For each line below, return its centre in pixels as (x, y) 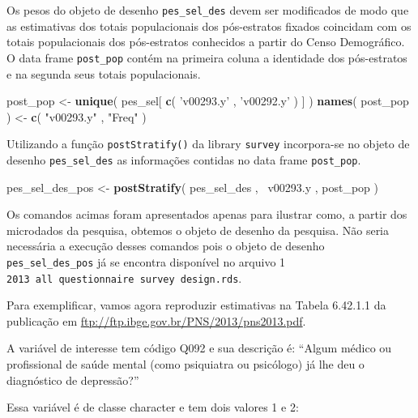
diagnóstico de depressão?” (73, 380)
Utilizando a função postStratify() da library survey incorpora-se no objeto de (208, 144)
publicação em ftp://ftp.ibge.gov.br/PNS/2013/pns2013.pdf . (156, 320)
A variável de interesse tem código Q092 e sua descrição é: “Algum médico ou (199, 348)
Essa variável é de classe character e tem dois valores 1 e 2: (153, 407)
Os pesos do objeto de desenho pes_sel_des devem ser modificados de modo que (208, 10)
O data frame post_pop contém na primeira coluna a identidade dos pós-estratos (207, 57)
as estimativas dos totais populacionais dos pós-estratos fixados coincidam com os (209, 26)
